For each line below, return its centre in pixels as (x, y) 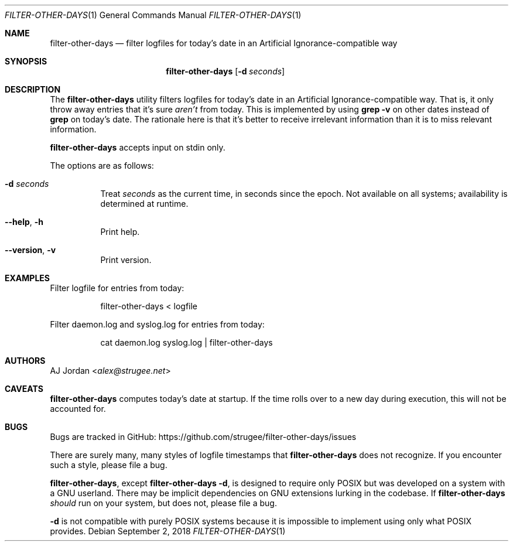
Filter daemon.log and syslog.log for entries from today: (157, 324)
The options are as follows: (102, 165)
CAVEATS (24, 389)
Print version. (126, 260)
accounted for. (78, 409)
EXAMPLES (27, 278)
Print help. (120, 232)
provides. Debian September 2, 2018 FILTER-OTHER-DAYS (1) (168, 531)
